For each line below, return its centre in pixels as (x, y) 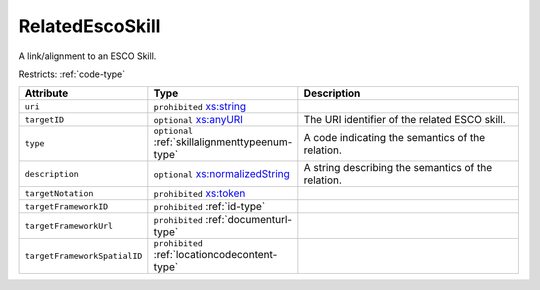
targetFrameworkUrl (69, 225)
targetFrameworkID (66, 206)
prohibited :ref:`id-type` (209, 207)
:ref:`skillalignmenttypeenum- (223, 142)
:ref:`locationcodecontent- (215, 255)
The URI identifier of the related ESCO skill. (404, 120)
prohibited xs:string (200, 107)
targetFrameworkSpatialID (83, 256)
